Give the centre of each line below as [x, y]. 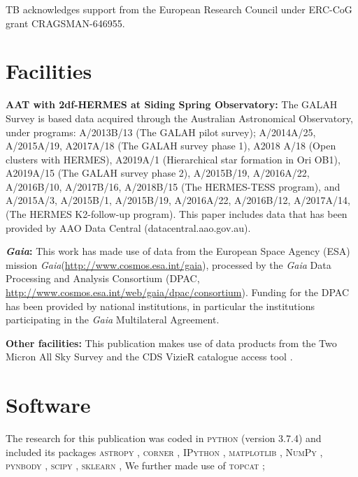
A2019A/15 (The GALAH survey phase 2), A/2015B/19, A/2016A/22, [158, 173]
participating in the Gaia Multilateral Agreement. [113, 320]
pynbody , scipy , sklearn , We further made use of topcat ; [135, 465]
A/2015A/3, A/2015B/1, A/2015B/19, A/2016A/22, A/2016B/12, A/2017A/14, [178, 200]
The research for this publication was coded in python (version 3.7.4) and [164, 438]
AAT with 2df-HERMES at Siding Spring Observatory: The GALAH [172, 104]
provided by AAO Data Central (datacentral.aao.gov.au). [128, 227]
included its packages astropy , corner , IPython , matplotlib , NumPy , [164, 452]
